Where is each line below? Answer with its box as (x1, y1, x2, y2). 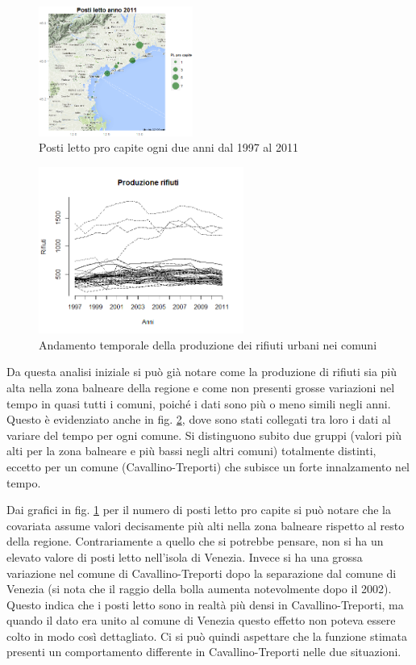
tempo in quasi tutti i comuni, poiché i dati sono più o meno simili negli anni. (6, 395, 391, 412)
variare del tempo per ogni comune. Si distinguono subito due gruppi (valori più (6, 426, 402, 443)
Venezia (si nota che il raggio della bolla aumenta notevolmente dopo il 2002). (6, 580, 392, 597)
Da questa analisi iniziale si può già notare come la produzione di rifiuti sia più (6, 363, 397, 380)
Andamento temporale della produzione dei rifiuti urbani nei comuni (39, 336, 377, 353)
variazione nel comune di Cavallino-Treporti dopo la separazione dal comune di (6, 564, 397, 581)
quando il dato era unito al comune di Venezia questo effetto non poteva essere (6, 612, 396, 629)
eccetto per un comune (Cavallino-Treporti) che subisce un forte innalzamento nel (6, 458, 410, 475)
